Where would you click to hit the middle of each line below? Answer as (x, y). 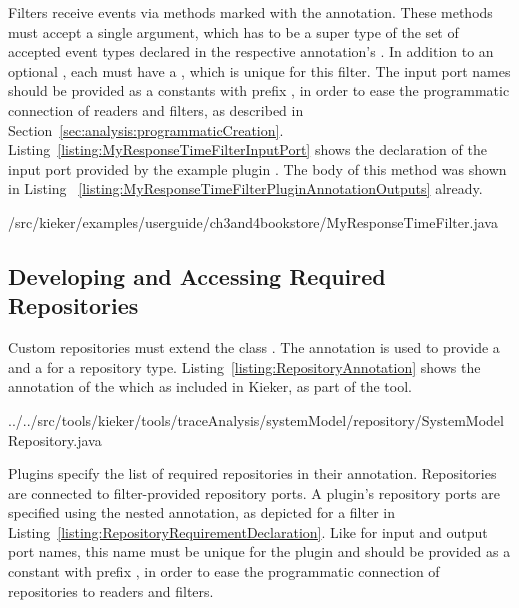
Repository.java (55, 439)
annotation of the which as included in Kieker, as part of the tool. (210, 386)
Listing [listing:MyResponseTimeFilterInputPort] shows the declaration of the (247, 149)
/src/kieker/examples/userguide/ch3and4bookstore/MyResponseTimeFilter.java (253, 221)
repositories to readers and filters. (111, 590)
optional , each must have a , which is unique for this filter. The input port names (259, 70)
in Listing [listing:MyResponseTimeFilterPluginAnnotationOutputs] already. (245, 188)
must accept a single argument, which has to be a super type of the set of (233, 31)
